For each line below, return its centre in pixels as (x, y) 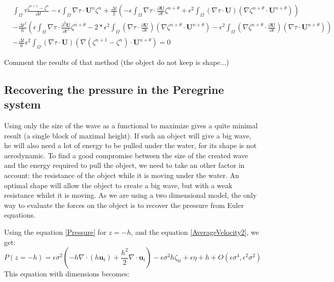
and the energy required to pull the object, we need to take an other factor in (124, 165)
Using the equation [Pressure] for (55, 232)
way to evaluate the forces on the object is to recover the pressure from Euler (124, 205)
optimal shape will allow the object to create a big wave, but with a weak (118, 185)
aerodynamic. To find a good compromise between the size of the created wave (126, 155)
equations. (20, 215)
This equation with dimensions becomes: (67, 274)
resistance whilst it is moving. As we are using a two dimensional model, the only (131, 195)
